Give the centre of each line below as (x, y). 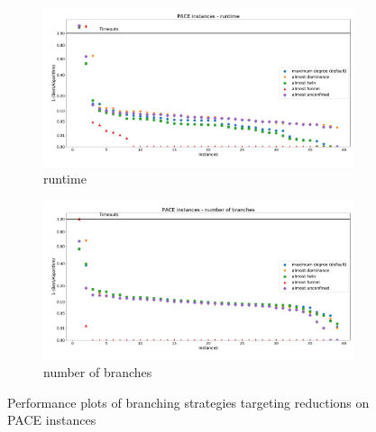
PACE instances (52, 420)
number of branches (98, 372)
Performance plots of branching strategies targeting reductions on (188, 402)
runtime (65, 179)
